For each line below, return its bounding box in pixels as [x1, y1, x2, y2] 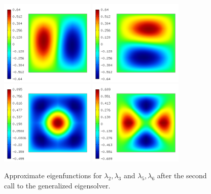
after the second [157, 170, 207, 181]
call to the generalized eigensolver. [4, 180, 111, 191]
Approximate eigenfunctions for [4, 170, 102, 181]
